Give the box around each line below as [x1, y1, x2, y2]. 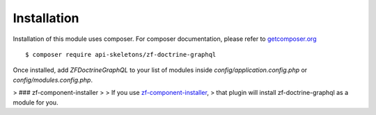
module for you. [13, 98, 58, 107]
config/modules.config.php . [13, 76, 93, 84]
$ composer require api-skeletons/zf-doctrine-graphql [25, 51, 217, 58]
